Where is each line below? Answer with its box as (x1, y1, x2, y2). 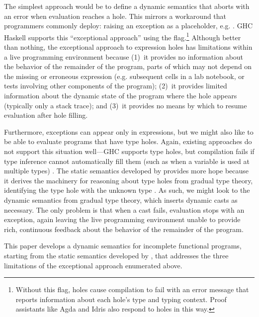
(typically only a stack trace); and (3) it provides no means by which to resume (4, 100, 247, 110)
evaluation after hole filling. (4, 110, 88, 120)
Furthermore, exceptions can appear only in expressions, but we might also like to (4, 126, 254, 137)
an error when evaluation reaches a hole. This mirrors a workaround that (4, 10, 227, 21)
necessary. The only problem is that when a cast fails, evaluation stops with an (4, 204, 245, 215)
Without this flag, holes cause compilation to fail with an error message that (15, 284, 249, 295)
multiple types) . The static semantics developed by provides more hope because (4, 165, 249, 176)
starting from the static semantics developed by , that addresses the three (4, 250, 229, 260)
